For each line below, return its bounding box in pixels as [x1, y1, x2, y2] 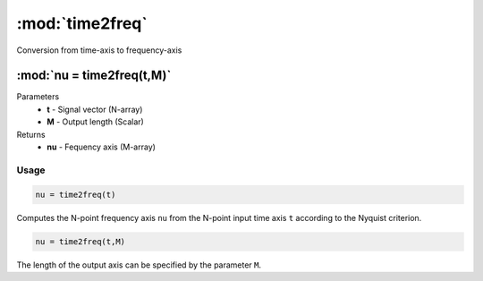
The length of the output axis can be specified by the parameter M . [16, 260, 262, 270]
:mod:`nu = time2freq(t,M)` [16, 68, 172, 83]
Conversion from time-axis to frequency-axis [16, 45, 182, 55]
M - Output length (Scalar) [47, 116, 145, 127]
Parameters [16, 91, 60, 102]
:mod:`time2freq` [16, 13, 148, 33]
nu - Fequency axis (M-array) [47, 141, 157, 152]
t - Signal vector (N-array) [47, 104, 143, 115]
